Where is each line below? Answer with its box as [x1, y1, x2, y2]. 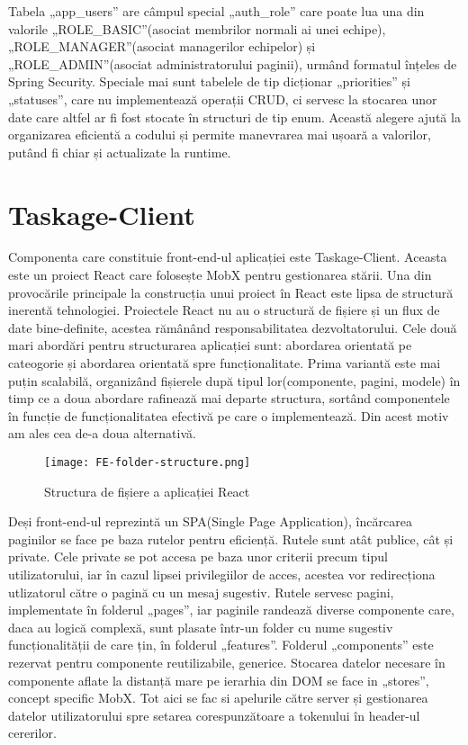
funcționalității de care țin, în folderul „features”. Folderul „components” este [8, 635, 434, 654]
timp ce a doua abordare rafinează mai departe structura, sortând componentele [8, 389, 450, 408]
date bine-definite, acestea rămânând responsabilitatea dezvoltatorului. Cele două [8, 318, 457, 337]
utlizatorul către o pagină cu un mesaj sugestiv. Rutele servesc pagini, [8, 582, 394, 601]
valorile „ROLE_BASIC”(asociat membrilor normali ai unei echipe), [8, 19, 386, 38]
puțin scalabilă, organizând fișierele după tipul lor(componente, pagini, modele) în [8, 371, 461, 390]
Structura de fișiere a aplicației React [44, 481, 250, 500]
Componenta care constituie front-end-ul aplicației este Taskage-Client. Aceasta [8, 247, 447, 266]
